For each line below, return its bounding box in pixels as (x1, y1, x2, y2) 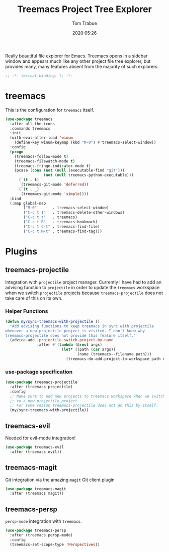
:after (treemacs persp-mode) (10, 533, 73, 538)
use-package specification (5, 368, 73, 375)
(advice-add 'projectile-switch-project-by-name (10, 338, 114, 343)
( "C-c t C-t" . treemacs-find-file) (23, 224, 100, 229)
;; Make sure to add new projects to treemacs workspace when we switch (10, 394, 165, 399)
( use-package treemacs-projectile (5, 380, 78, 385)
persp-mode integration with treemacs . (5, 518, 82, 524)
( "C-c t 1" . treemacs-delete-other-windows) (23, 210, 125, 215)
